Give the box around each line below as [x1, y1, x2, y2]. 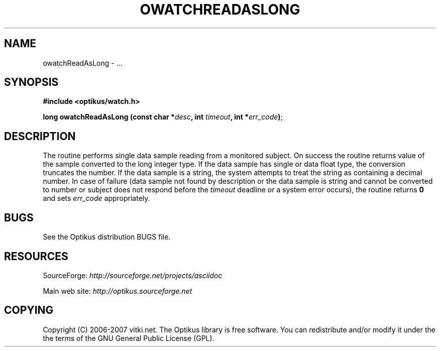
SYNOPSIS [4, 76, 59, 89]
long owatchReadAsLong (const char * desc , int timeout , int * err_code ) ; [43, 112, 283, 122]
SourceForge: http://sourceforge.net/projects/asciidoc [43, 271, 223, 280]
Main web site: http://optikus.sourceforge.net [43, 286, 192, 295]
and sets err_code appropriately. [43, 194, 150, 203]
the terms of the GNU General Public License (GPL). [43, 333, 214, 342]
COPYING [4, 304, 54, 317]
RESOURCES [4, 250, 68, 263]
